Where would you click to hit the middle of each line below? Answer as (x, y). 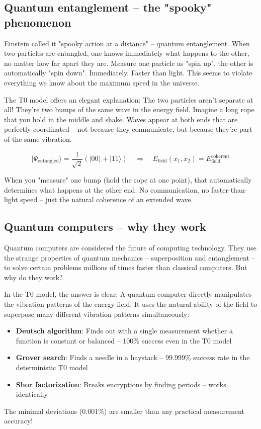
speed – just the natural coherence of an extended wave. (107, 199)
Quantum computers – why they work (105, 227)
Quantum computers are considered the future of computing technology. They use (130, 247)
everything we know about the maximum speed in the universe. (102, 82)
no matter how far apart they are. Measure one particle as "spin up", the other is (129, 63)
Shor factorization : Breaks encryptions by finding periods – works (121, 384)
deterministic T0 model (52, 367)
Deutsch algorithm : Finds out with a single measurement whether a (124, 331)
